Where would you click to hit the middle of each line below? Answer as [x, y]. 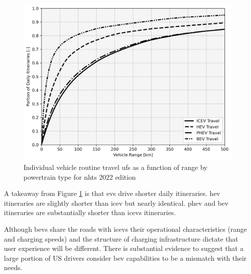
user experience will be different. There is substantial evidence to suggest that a [124, 248]
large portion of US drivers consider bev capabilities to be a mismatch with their [125, 258]
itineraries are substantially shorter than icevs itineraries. [90, 212]
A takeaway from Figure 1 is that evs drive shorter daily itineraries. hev [112, 193]
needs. [13, 267]
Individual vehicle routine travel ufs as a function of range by [116, 167]
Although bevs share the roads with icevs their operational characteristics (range [125, 229]
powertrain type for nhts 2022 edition [80, 177]
